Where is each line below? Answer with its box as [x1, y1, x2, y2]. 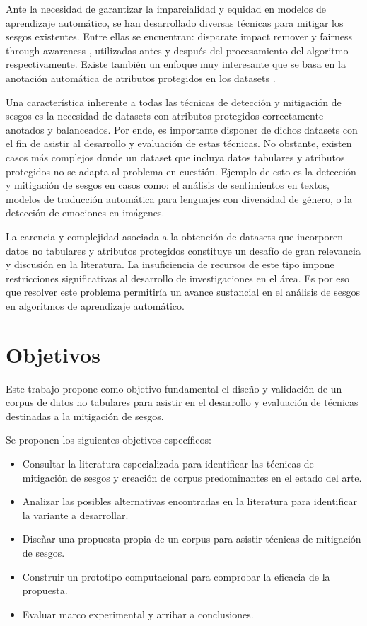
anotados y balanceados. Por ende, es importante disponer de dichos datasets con [6, 122, 358, 137]
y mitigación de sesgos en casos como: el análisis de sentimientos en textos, [6, 178, 330, 192]
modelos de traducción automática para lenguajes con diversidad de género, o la [6, 191, 352, 206]
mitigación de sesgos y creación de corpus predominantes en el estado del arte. [22, 470, 362, 485]
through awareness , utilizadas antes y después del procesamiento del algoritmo [6, 42, 349, 57]
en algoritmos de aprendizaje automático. [6, 298, 185, 313]
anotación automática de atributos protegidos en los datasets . [6, 70, 276, 85]
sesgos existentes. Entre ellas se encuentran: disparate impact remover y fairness [6, 29, 352, 44]
